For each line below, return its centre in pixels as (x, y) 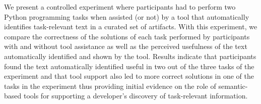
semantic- (233, 86)
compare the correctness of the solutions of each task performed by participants (127, 36)
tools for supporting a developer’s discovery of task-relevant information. (136, 96)
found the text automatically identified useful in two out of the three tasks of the (129, 66)
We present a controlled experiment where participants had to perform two (120, 7)
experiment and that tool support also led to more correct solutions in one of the (129, 76)
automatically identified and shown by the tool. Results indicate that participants (130, 56)
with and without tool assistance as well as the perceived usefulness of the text (126, 46)
